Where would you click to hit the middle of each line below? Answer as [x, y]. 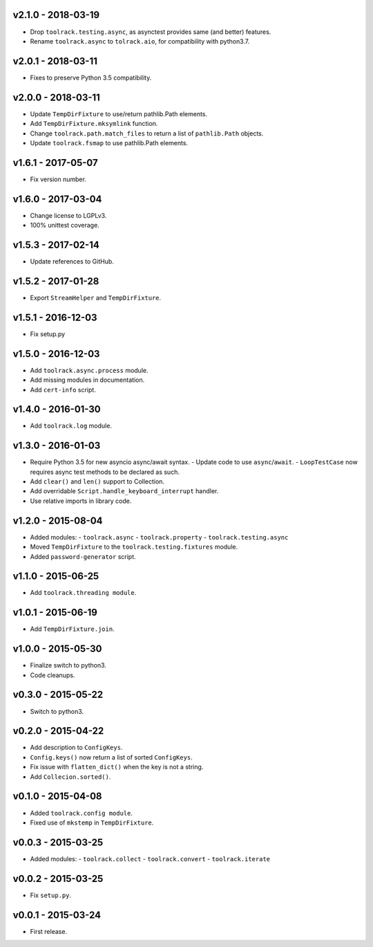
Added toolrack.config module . [81, 813]
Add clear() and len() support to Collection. [97, 481]
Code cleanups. [52, 675]
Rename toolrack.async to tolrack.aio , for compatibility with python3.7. [140, 41]
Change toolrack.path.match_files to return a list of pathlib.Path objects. [147, 133]
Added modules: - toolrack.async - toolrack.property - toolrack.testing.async [159, 537]
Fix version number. [58, 179]
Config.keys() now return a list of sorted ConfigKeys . [111, 757]
